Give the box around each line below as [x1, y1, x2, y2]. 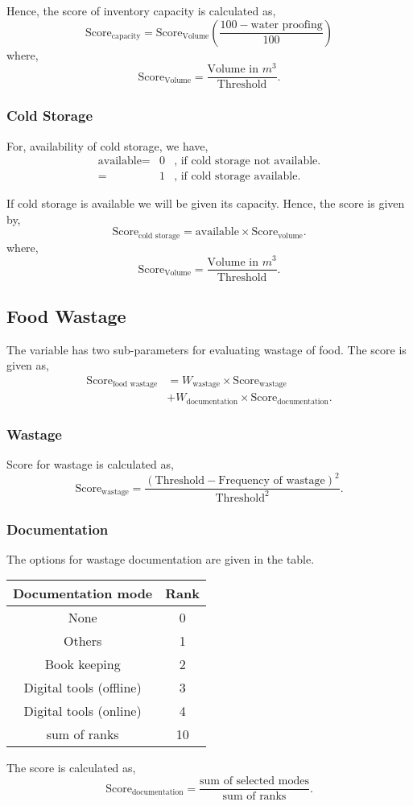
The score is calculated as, [6, 759, 136, 776]
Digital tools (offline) [23, 678, 142, 697]
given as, [6, 357, 49, 374]
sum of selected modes [200, 775, 309, 787]
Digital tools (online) [23, 701, 142, 721]
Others [64, 631, 102, 651]
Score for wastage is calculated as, [6, 456, 174, 473]
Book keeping [44, 655, 121, 674]
